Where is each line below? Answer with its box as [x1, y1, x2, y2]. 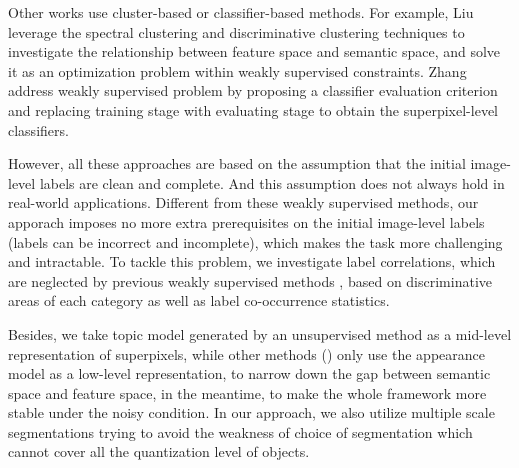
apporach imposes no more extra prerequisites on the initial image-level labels [8, 211, 485, 232]
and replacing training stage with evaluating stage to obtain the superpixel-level [8, 99, 498, 120]
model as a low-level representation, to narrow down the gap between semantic [8, 363, 491, 384]
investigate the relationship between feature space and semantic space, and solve [8, 41, 501, 62]
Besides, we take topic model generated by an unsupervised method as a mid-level [8, 323, 512, 344]
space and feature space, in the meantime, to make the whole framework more [8, 382, 487, 403]
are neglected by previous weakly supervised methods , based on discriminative [8, 270, 493, 291]
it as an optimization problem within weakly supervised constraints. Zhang [8, 60, 467, 81]
